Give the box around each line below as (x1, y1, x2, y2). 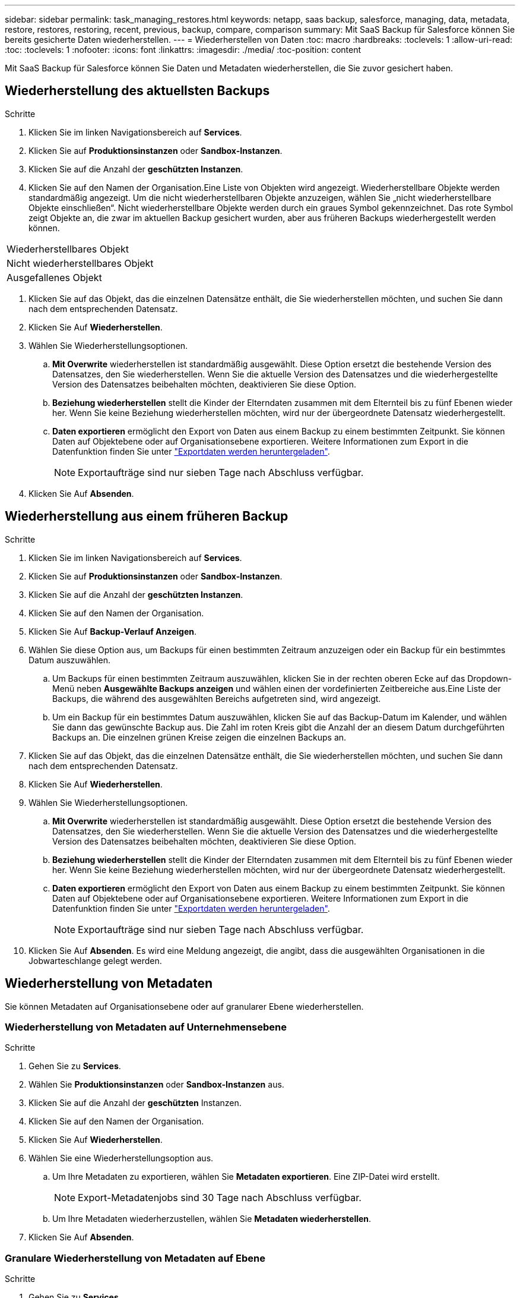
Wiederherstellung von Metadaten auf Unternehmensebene (5, 1020, 287, 1033)
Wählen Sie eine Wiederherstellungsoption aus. (28, 1153, 214, 1164)
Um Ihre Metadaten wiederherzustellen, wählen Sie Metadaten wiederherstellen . (52, 1214, 372, 1224)
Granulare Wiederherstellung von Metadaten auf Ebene (5, 1252, 265, 1264)
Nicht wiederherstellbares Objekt (7, 257, 154, 269)
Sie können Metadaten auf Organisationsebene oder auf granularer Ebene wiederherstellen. (5, 1001, 364, 1012)
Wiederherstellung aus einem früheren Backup (5, 509, 288, 524)
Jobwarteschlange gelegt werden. (28, 955, 162, 966)
